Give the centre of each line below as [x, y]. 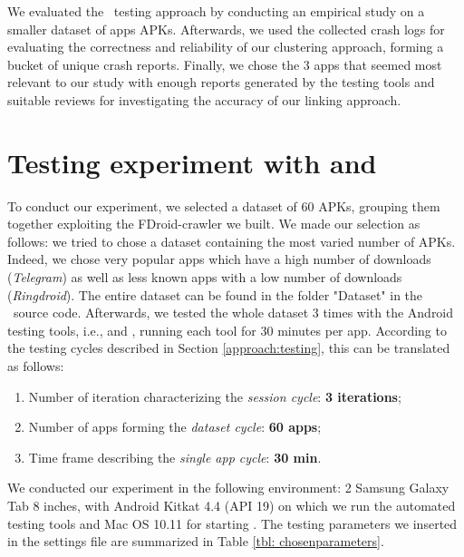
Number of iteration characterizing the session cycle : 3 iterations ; [215, 396]
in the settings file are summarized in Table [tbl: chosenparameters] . [196, 541]
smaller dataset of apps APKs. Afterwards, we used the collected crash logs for [226, 29]
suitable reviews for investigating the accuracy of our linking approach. [204, 99]
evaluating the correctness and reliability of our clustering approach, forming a [226, 47]
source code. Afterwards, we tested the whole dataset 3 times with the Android [233, 313]
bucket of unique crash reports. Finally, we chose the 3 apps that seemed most [225, 64]
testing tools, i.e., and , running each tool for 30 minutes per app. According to [227, 330]
